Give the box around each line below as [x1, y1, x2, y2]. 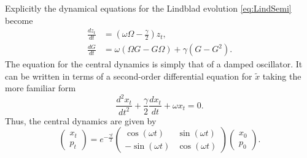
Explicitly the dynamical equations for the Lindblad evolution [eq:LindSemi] [5, 2, 292, 14]
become [5, 13, 33, 26]
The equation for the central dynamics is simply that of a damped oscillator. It [5, 58, 303, 70]
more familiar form [5, 81, 76, 94]
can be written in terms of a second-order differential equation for [5, 69, 252, 82]
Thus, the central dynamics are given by [5, 114, 157, 127]
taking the [262, 69, 301, 82]
